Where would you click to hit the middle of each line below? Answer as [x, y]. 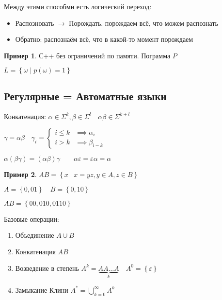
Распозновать [35, 23]
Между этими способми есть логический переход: [78, 6]
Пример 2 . [20, 174]
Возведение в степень [47, 268]
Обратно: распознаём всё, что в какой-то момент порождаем [104, 39]
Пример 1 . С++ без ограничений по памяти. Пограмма [87, 55]
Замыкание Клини [42, 290]
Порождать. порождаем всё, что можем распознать [143, 23]
